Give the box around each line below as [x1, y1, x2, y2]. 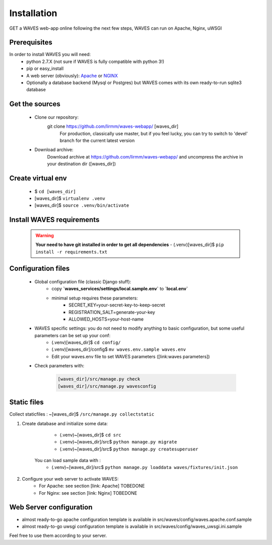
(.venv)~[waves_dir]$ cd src [59, 432, 121, 438]
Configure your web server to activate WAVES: [22, 476, 119, 482]
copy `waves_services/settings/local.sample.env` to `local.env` [51, 286, 188, 292]
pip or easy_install [26, 65, 64, 71]
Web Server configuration [9, 503, 93, 512]
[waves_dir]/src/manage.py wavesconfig [57, 383, 156, 389]
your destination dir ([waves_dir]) [47, 161, 116, 167]
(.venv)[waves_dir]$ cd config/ [51, 340, 121, 346]
